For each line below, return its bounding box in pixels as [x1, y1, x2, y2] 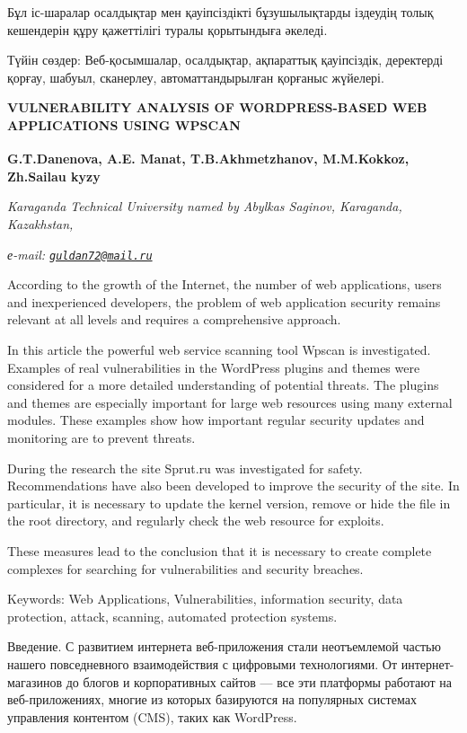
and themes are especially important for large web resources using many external [7, 393, 453, 411]
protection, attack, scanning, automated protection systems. [7, 606, 338, 625]
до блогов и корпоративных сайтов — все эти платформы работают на [66, 672, 452, 691]
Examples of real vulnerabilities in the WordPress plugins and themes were [7, 358, 420, 376]
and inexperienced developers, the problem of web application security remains [7, 292, 441, 311]
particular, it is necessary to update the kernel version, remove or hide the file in [7, 493, 451, 512]
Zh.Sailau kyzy [7, 166, 101, 185]
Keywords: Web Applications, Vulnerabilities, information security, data [7, 589, 403, 608]
